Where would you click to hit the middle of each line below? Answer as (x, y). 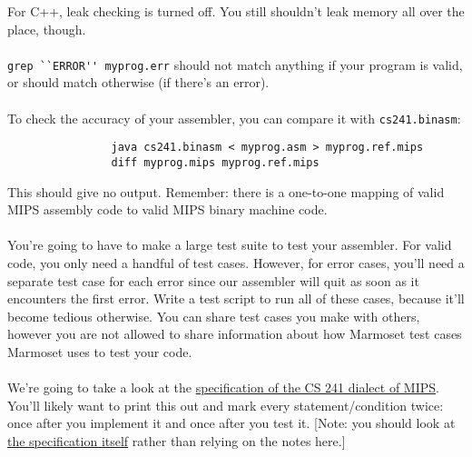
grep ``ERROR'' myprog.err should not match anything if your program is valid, (235, 64)
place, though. (47, 29)
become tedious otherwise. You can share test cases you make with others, (214, 316)
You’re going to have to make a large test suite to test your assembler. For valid (230, 245)
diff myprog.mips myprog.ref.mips (215, 162)
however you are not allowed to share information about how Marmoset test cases (235, 334)
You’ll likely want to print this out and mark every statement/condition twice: (226, 405)
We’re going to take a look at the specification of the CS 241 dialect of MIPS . (223, 387)
